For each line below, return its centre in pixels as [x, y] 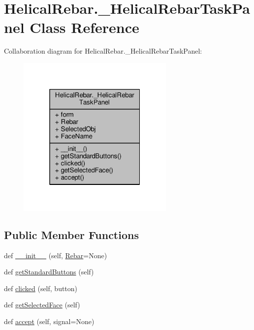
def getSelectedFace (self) [42, 305]
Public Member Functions [71, 234]
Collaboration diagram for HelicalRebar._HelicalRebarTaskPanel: [103, 51]
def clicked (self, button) [41, 288]
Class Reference [84, 27]
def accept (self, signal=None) [49, 321]
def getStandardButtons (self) [49, 272]
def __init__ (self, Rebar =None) [56, 255]
